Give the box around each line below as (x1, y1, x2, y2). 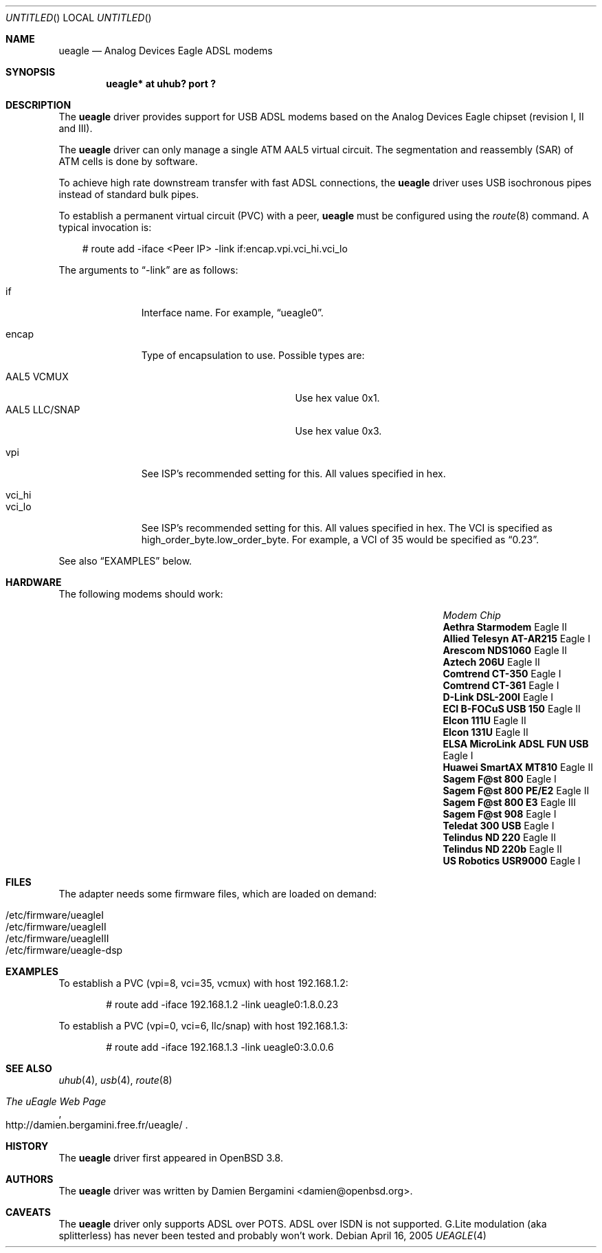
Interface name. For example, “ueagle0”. (141, 307, 324, 318)
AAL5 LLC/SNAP (5, 404, 80, 415)
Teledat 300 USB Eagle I (443, 820, 555, 831)
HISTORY (5, 1140, 49, 1152)
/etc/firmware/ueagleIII (5, 933, 109, 944)
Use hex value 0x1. (295, 392, 380, 404)
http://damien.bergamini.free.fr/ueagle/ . (5, 1119, 188, 1131)
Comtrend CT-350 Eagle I (443, 668, 561, 679)
